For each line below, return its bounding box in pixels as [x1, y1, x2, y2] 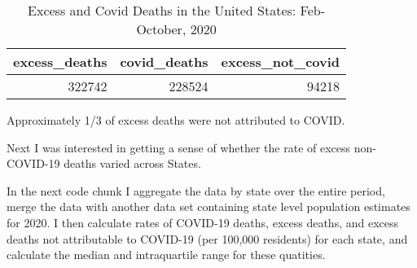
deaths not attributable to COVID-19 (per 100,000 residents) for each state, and [7, 230, 408, 247]
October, [136, 20, 187, 38]
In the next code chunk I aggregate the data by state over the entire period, [7, 182, 385, 199]
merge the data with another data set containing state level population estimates [7, 198, 410, 215]
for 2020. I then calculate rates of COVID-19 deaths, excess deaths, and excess [7, 213, 399, 231]
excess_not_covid [221, 52, 340, 71]
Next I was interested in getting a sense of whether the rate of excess [7, 138, 351, 156]
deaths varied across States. [64, 155, 201, 172]
